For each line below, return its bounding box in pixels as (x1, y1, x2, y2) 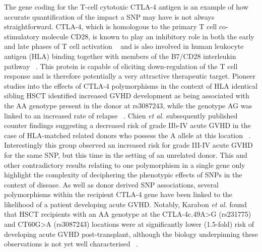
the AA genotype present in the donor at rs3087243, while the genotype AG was (4, 100, 252, 110)
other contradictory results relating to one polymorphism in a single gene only (4, 159, 245, 170)
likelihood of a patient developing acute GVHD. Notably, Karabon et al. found (4, 199, 247, 209)
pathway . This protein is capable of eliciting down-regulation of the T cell (4, 60, 238, 71)
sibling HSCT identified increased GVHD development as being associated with (4, 90, 249, 101)
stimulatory (4, 31, 40, 41)
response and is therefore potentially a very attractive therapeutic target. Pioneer (4, 71, 255, 81)
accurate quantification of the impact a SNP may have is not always (4, 11, 215, 22)
